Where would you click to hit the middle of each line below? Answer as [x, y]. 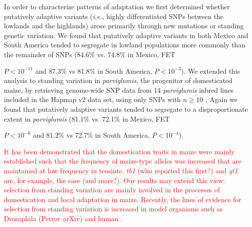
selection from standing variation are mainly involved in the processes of [112, 190]
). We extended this [211, 71]
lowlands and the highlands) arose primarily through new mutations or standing [124, 26]
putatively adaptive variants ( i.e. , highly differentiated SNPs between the [114, 16]
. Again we [221, 99]
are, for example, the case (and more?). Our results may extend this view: [115, 180]
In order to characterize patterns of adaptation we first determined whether [117, 6]
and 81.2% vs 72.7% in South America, [91, 135]
